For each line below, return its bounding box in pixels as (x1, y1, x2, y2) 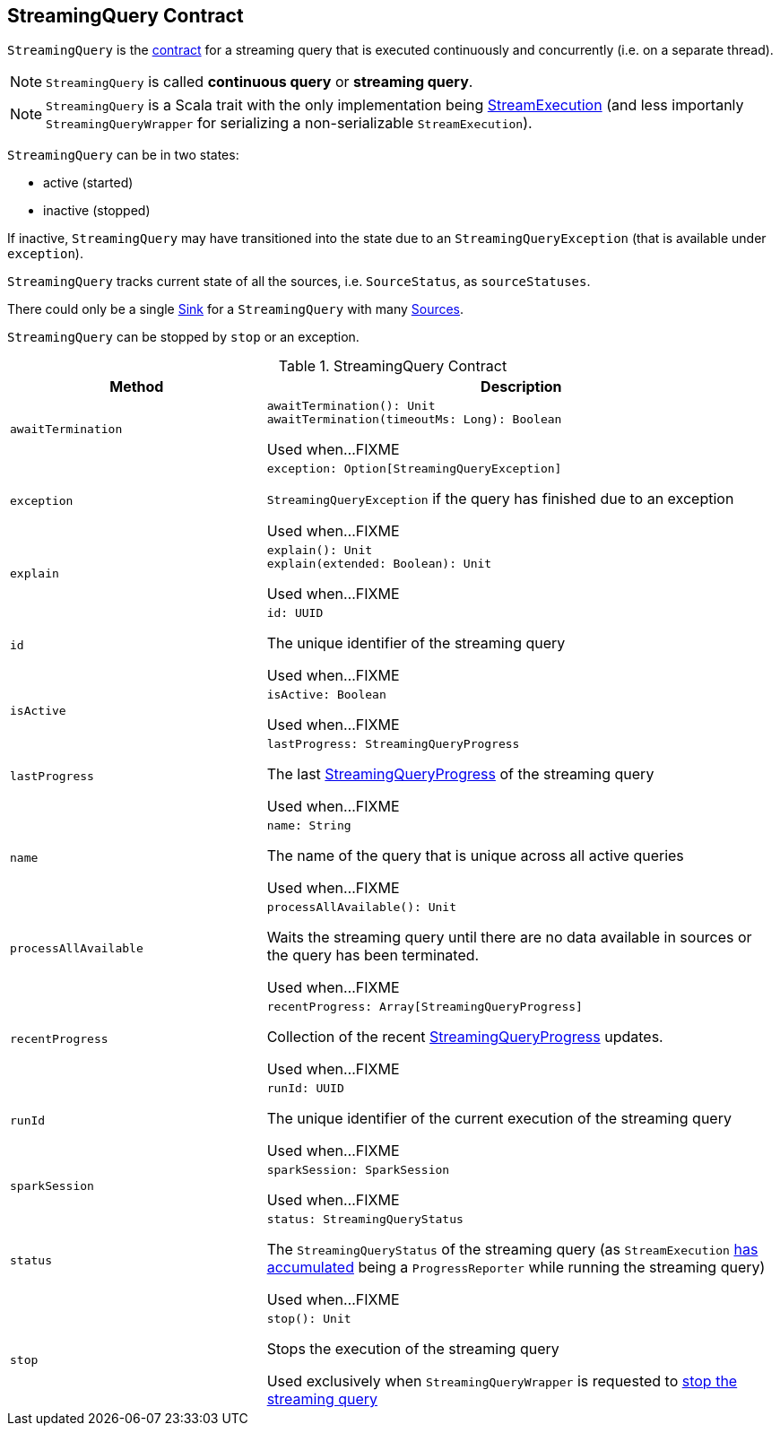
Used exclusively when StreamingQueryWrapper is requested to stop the (266, 1372, 738, 1391)
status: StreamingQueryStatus (266, 1212, 464, 1227)
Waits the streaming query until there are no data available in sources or (266, 928, 752, 947)
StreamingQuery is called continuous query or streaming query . (46, 73, 473, 91)
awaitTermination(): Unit (266, 399, 436, 413)
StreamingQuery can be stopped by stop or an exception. (7, 329, 360, 345)
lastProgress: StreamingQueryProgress (266, 737, 520, 751)
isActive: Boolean (266, 688, 386, 702)
